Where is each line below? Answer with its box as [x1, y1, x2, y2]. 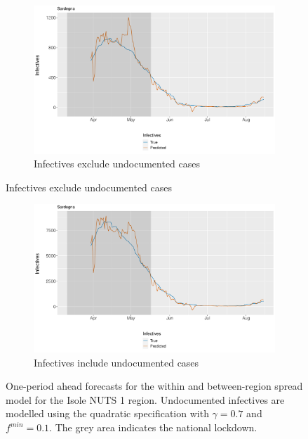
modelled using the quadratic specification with [6, 406, 209, 421]
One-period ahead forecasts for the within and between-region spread [6, 378, 303, 393]
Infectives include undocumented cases [34, 355, 199, 369]
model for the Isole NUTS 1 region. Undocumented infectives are [6, 392, 285, 407]
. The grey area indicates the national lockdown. [49, 420, 257, 434]
